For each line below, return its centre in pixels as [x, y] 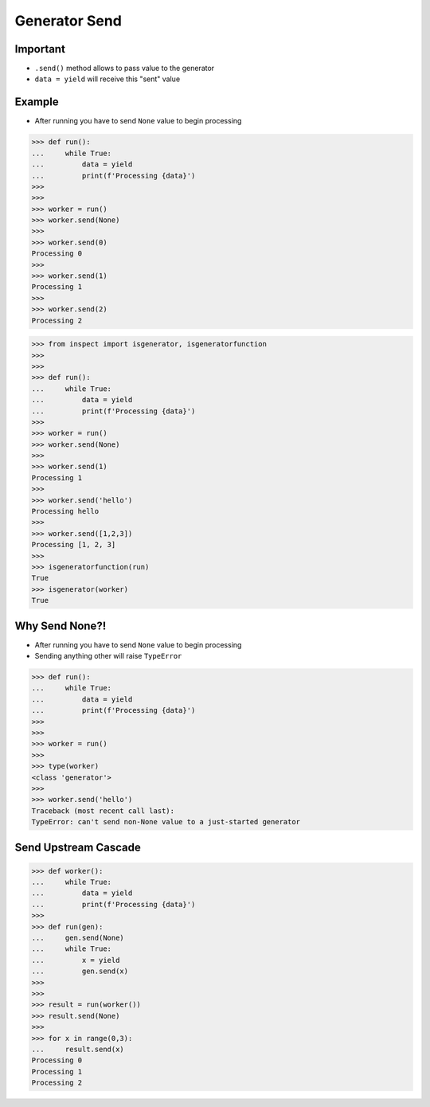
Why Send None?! [61, 626]
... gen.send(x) [80, 971]
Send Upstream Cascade [78, 847]
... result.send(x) [78, 1049]
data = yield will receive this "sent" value [107, 79]
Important [40, 49]
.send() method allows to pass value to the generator [125, 68]
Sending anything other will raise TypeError [108, 656]
